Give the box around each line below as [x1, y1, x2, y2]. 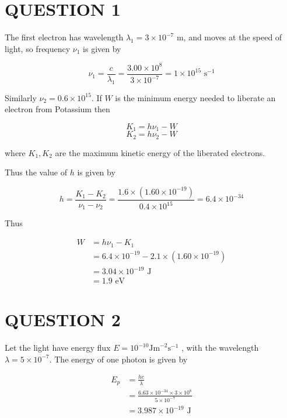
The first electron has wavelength [5, 31, 124, 43]
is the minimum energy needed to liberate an [115, 91, 276, 103]
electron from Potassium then [5, 103, 110, 115]
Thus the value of [5, 166, 68, 178]
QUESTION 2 [5, 308, 121, 331]
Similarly [5, 91, 37, 103]
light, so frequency [5, 42, 71, 54]
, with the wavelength [181, 341, 259, 354]
